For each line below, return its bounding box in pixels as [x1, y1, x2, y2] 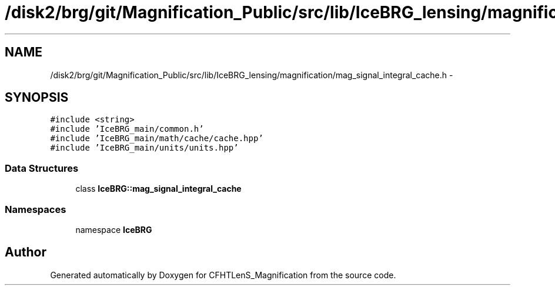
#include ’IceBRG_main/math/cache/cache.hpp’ [50, 134, 263, 144]
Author [5, 245, 46, 260]
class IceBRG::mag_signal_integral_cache [75, 184, 242, 194]
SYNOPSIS [5, 90, 69, 105]
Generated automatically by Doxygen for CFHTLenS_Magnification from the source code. [50, 269, 396, 280]
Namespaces [5, 203, 66, 215]
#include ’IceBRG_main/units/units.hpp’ [50, 143, 239, 153]
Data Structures [5, 162, 79, 174]
